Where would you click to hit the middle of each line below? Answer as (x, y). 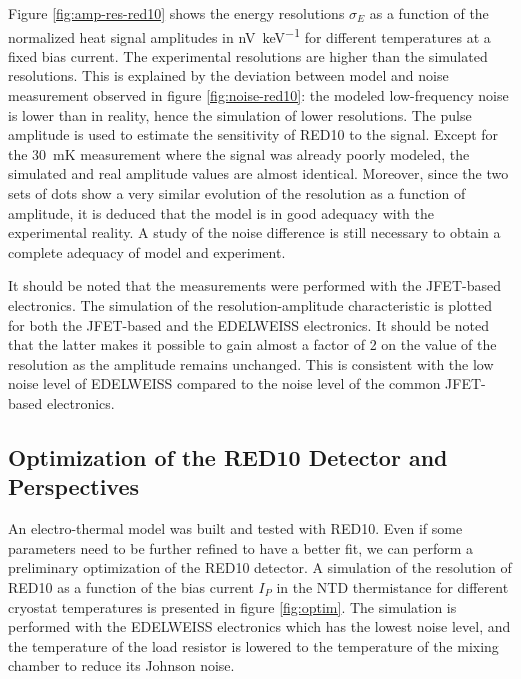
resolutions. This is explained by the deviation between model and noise (228, 75)
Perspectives (74, 486)
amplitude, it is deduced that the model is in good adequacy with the (221, 212)
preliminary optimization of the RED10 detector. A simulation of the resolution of (260, 567)
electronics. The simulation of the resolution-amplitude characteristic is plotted (250, 304)
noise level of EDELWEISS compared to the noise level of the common (224, 383)
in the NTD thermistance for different (392, 586)
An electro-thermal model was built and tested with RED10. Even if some (235, 528)
